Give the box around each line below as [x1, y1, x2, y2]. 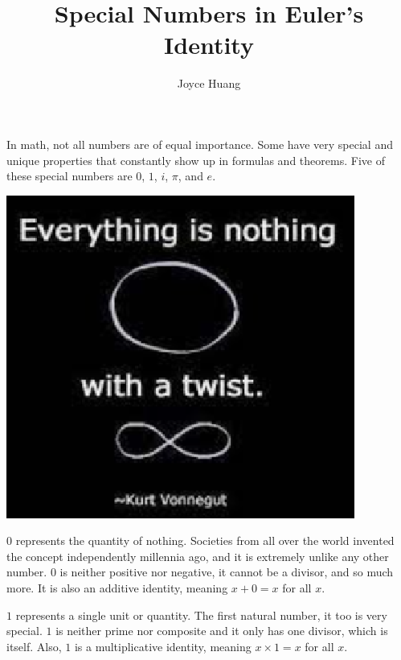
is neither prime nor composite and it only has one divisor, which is [55, 622, 388, 639]
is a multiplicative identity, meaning [74, 637, 252, 654]
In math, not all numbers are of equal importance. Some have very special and [6, 135, 393, 152]
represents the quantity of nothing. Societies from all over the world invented [15, 532, 395, 549]
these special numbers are [6, 167, 133, 184]
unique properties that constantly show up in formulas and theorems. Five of [6, 151, 385, 168]
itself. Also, [6, 637, 62, 654]
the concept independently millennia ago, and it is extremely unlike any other [6, 547, 389, 564]
